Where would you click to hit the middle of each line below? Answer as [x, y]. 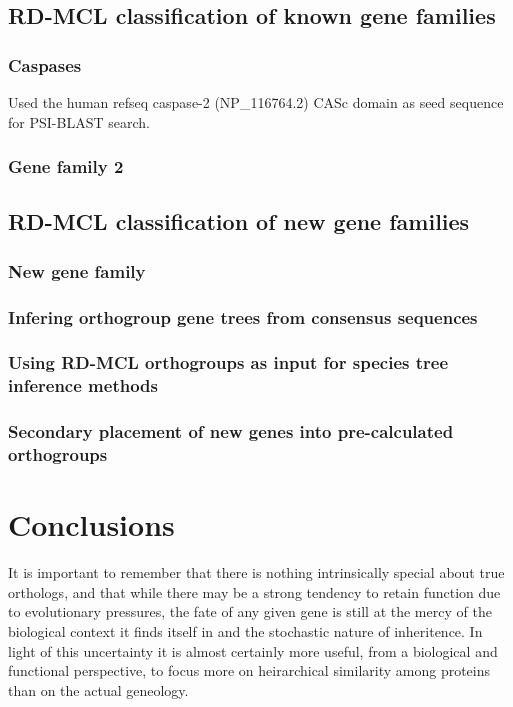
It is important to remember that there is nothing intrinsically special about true [256, 572]
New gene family [77, 270]
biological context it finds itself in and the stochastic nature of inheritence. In [245, 630]
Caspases [45, 64]
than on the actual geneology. [98, 689]
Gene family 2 [66, 166]
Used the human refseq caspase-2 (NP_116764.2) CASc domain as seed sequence [256, 102]
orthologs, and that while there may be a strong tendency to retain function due [254, 591]
